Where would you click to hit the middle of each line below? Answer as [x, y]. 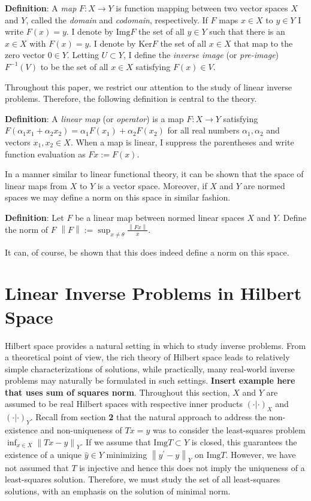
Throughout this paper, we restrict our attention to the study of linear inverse [148, 86]
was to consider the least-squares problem [229, 430]
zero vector [25, 55]
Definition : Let [34, 217]
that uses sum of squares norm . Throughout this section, [117, 392]
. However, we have [261, 455]
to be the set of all [74, 66]
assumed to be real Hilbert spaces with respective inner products [124, 404]
